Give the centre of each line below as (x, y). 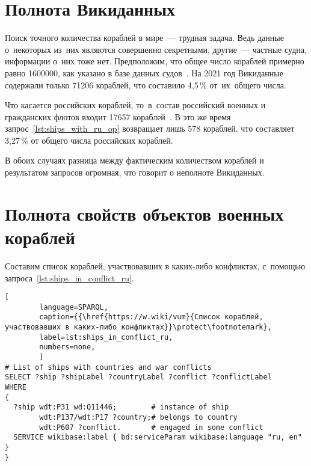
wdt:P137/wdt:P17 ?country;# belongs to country (138, 418)
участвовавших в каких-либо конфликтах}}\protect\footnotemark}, (138, 327)
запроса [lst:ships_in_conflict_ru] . (69, 277)
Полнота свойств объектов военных (144, 213)
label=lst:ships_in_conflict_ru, (106, 337)
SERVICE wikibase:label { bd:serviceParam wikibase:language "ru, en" (158, 437)
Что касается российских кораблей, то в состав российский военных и (135, 105)
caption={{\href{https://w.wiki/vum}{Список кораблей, (151, 317)
